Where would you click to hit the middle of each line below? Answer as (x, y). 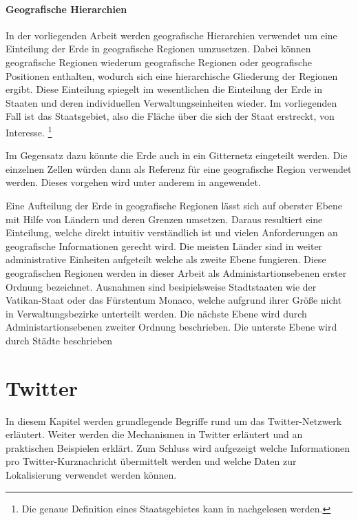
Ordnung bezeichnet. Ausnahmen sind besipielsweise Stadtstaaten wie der (161, 286)
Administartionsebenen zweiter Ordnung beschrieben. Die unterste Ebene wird (171, 327)
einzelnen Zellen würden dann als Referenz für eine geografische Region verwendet (179, 168)
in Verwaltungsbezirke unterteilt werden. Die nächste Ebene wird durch (156, 313)
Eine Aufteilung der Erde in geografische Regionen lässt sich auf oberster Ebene (174, 205)
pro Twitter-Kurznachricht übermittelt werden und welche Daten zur (151, 461)
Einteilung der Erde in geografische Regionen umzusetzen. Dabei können (158, 49)
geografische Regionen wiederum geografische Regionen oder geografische (159, 62)
